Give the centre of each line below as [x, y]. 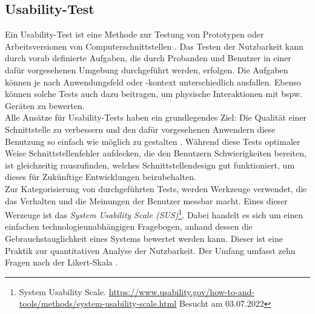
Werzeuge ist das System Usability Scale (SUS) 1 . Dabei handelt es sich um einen [154, 214]
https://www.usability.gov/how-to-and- [181, 291]
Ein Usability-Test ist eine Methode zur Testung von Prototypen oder [134, 34]
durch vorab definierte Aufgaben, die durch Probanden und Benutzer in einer [148, 58]
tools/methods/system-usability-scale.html [98, 303]
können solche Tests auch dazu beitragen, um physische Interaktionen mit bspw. [154, 94]
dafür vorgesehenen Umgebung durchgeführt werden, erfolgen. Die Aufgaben [147, 69]
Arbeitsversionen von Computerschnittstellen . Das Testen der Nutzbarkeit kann [154, 46]
